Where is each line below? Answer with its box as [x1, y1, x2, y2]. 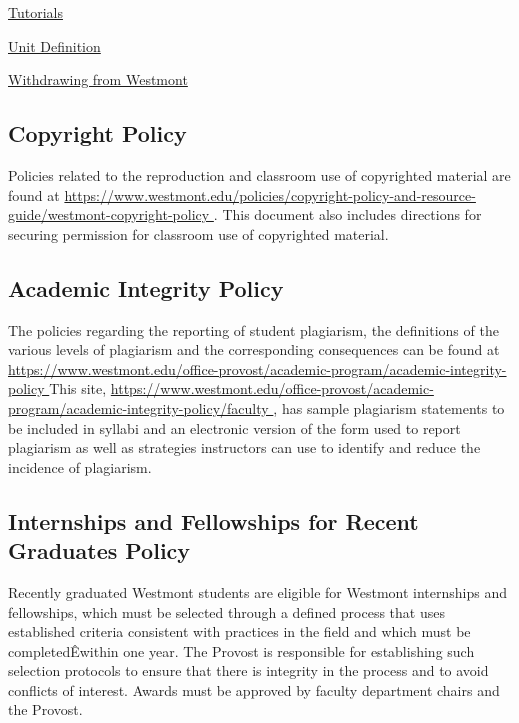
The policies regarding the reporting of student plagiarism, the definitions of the [8, 319, 499, 340]
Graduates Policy [8, 535, 191, 566]
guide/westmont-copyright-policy [8, 204, 210, 225]
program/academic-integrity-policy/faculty [8, 397, 269, 418]
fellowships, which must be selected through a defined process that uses [8, 601, 445, 622]
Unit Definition [8, 35, 101, 56]
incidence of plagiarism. [8, 456, 152, 477]
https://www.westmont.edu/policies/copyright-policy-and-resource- [64, 184, 476, 205]
